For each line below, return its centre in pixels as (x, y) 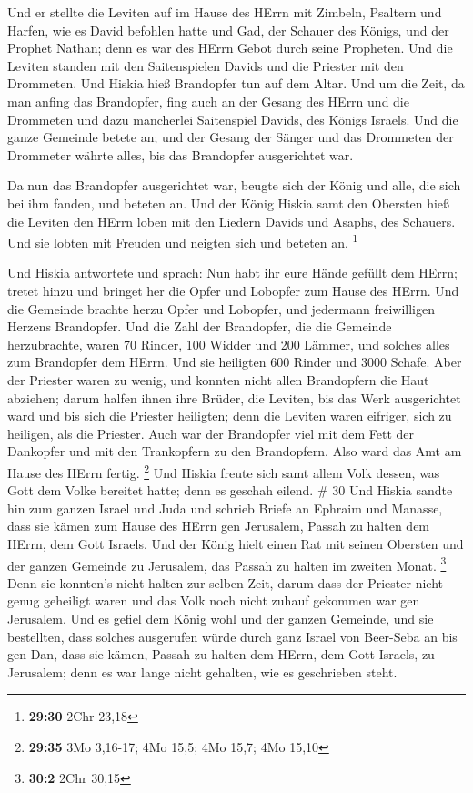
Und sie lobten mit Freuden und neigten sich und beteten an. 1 (183, 241)
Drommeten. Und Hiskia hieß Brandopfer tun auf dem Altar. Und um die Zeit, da (236, 83)
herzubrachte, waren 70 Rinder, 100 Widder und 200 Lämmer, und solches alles (229, 344)
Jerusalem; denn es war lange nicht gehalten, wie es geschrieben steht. (202, 671)
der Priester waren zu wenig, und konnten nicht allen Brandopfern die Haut (218, 379)
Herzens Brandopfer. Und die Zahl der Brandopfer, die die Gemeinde (200, 326)
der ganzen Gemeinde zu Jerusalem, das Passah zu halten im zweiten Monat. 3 (227, 564)
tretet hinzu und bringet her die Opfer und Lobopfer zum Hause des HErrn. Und (233, 290)
